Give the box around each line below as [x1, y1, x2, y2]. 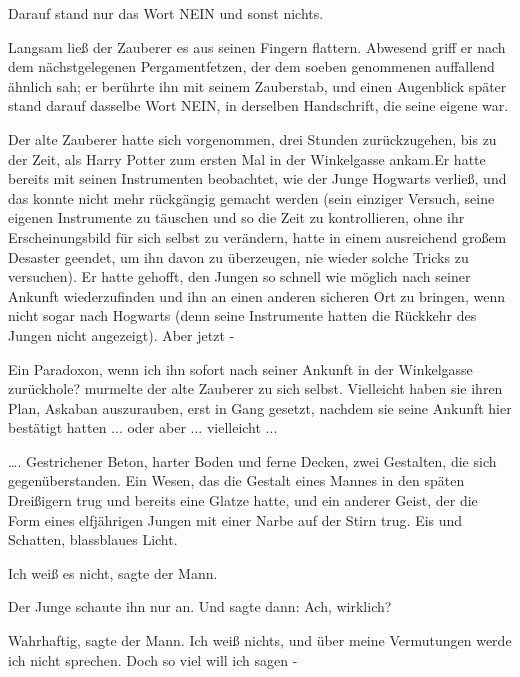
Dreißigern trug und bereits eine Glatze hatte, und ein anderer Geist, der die [8, 490, 478, 511]
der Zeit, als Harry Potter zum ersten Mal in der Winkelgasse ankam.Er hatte [8, 148, 486, 169]
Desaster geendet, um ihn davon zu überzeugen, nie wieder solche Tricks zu [8, 246, 469, 267]
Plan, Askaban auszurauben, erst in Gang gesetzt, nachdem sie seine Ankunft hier [8, 397, 512, 418]
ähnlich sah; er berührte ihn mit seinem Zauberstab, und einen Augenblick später [8, 75, 507, 96]
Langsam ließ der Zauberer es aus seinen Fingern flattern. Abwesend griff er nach [8, 36, 506, 57]
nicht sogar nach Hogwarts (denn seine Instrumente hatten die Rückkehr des [8, 305, 477, 326]
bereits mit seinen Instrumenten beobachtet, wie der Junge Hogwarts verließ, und [8, 168, 507, 189]
